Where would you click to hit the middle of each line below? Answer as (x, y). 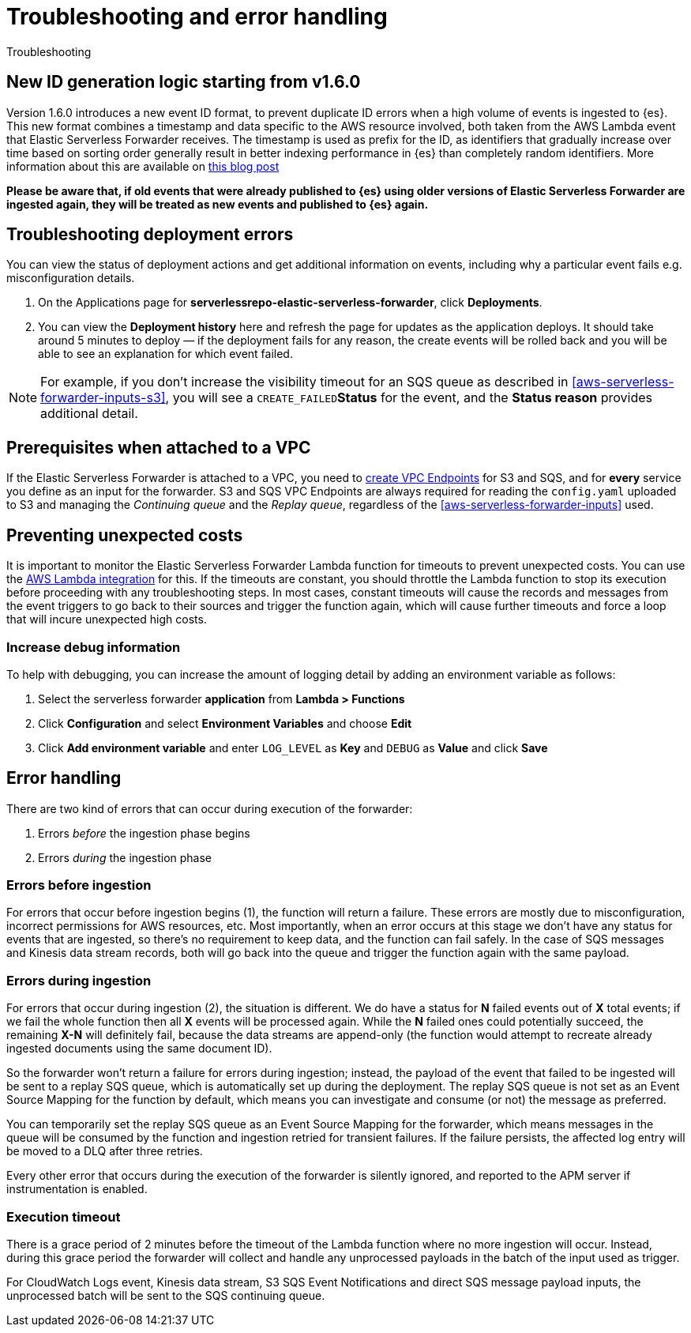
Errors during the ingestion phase (125, 857)
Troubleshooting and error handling (197, 17)
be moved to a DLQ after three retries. (105, 1151)
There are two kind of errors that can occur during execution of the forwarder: (210, 808)
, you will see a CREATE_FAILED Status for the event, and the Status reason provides (409, 398)
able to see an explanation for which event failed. (165, 354)
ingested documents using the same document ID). (139, 1049)
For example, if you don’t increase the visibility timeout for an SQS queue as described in (304, 382)
